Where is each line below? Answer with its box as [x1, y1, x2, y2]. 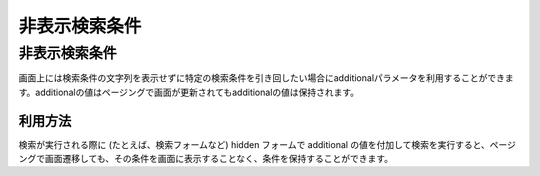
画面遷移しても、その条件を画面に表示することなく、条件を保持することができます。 [44, 153, 394, 165]
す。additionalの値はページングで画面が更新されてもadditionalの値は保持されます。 [18, 86, 360, 98]
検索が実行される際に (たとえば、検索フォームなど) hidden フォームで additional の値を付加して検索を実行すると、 [18, 138, 490, 150]
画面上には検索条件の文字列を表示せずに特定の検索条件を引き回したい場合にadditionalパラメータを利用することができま [18, 72, 514, 84]
